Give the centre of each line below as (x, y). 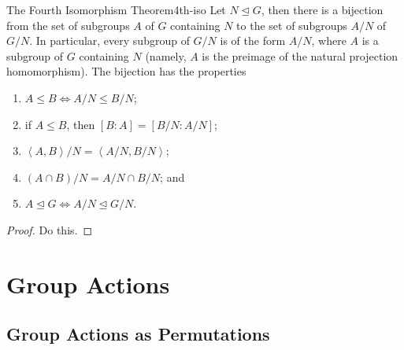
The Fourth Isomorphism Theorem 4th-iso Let (116, 9)
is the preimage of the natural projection (300, 55)
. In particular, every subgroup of (109, 41)
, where (329, 41)
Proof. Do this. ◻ (50, 229)
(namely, (166, 55)
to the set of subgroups (292, 25)
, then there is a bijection (322, 9)
